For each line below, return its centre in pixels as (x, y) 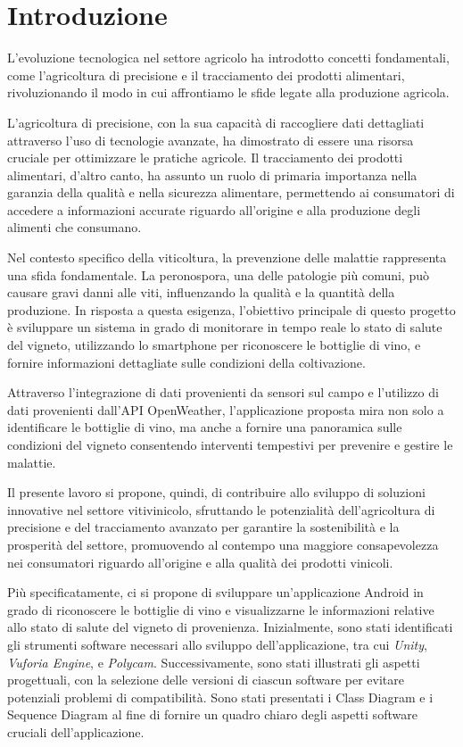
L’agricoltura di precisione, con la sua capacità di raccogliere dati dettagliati (216, 122)
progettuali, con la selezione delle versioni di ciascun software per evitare (206, 680)
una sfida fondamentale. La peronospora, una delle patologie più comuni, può (218, 274)
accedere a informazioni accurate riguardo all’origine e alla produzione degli (214, 209)
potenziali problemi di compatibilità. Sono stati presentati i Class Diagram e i (220, 697)
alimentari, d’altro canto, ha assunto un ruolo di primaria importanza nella (212, 174)
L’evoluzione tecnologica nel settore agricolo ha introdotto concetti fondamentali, (228, 58)
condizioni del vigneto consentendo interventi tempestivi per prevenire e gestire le (230, 444)
